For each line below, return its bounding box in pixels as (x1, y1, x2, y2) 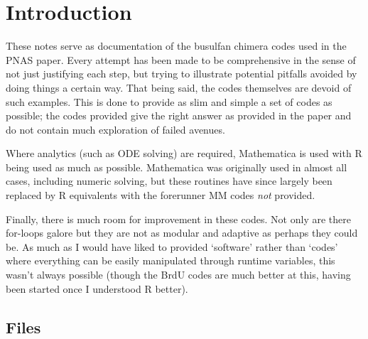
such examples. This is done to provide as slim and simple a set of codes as (6, 94, 332, 109)
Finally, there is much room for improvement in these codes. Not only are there (6, 211, 351, 226)
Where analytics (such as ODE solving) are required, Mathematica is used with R (6, 146, 362, 161)
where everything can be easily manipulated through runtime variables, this (6, 253, 335, 268)
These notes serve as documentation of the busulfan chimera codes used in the (6, 38, 347, 53)
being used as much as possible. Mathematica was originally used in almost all (6, 159, 347, 174)
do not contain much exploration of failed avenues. (6, 122, 225, 136)
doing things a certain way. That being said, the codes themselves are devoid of (6, 80, 352, 95)
